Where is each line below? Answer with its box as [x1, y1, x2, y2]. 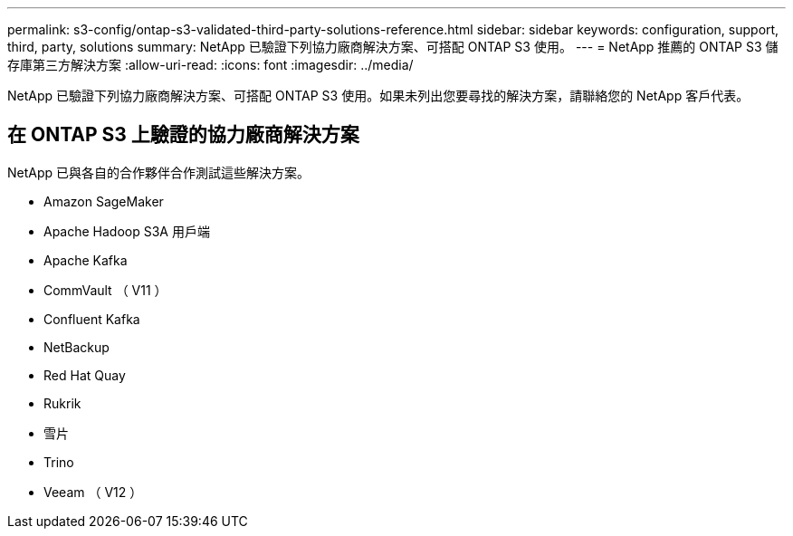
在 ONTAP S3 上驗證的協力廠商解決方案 [7, 123, 359, 147]
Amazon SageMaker [43, 193, 164, 209]
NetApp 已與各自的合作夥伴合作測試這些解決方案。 [7, 164, 311, 180]
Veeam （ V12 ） [43, 483, 143, 500]
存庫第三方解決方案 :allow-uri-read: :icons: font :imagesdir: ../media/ [7, 57, 414, 72]
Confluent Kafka [43, 311, 140, 327]
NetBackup [43, 339, 110, 355]
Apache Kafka [43, 252, 128, 268]
